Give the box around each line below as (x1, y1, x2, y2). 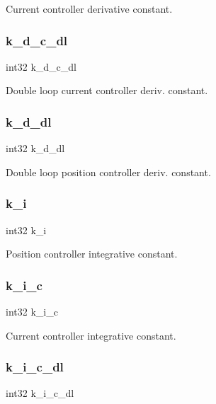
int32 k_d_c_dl (6, 59, 76, 74)
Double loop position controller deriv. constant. (6, 164, 211, 179)
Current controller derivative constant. (6, 1, 173, 16)
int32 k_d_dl (6, 141, 65, 156)
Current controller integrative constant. (6, 328, 176, 342)
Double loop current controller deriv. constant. (6, 83, 208, 98)
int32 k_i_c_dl (6, 386, 74, 400)
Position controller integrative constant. (6, 246, 178, 261)
